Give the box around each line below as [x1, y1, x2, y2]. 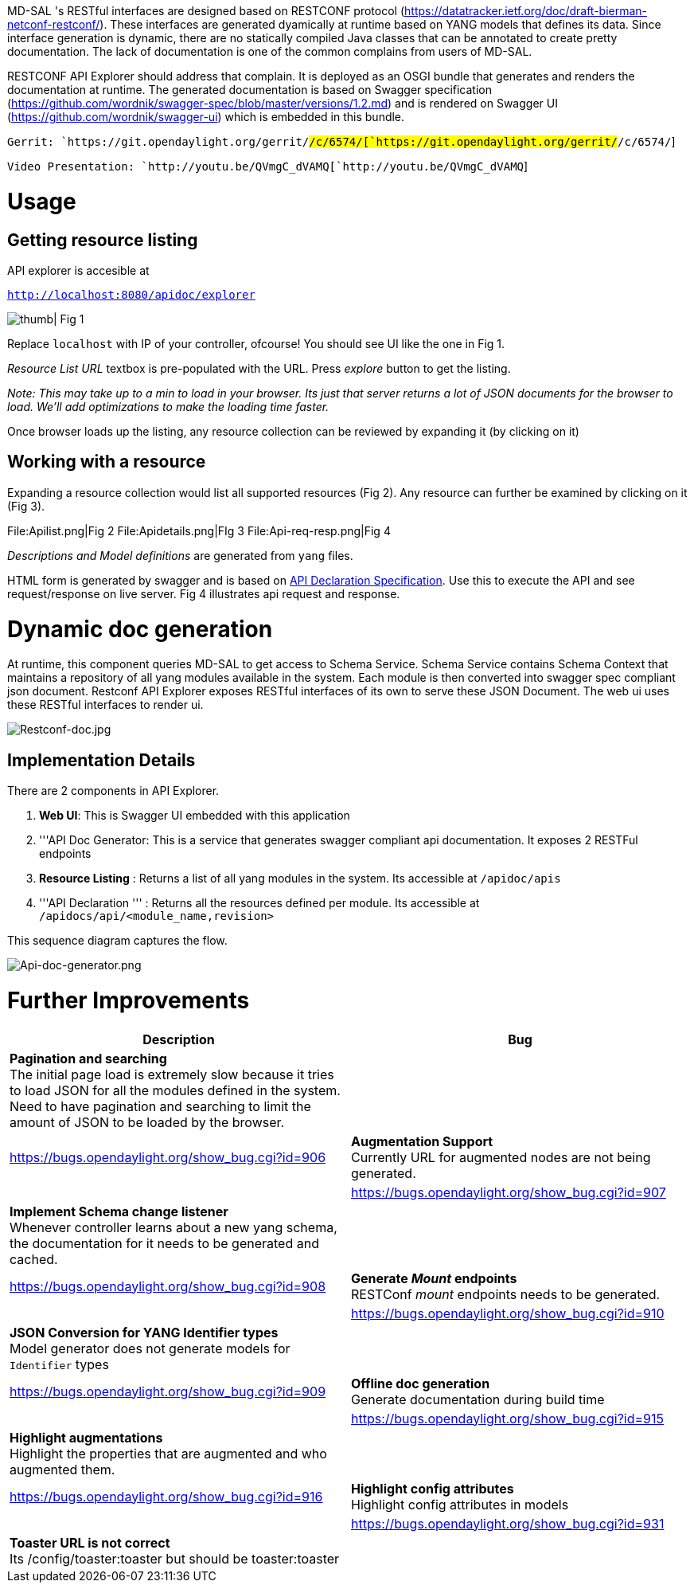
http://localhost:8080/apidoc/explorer [7, 288, 255, 301]
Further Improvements [7, 986, 250, 1014]
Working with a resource [7, 452, 206, 472]
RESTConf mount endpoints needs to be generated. [351, 1286, 661, 1302]
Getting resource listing [7, 229, 198, 250]
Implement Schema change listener [10, 1203, 228, 1219]
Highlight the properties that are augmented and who [10, 1445, 327, 1462]
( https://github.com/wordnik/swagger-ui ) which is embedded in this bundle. [7, 110, 405, 123]
